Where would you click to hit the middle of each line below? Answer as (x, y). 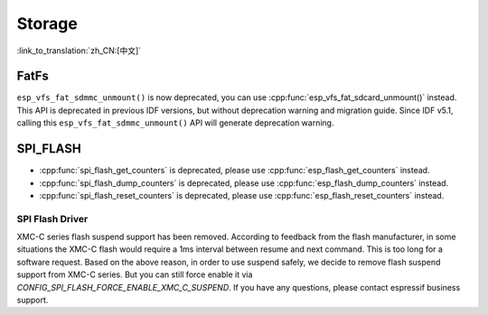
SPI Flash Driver (52, 218)
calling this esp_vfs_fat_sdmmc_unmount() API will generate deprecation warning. (175, 123)
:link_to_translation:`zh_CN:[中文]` (79, 51)
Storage (47, 23)
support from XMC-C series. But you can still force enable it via (135, 274)
